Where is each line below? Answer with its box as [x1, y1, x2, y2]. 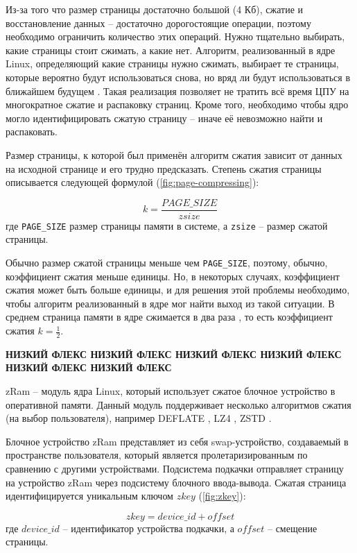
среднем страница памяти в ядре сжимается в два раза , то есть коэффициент [6, 309, 333, 324]
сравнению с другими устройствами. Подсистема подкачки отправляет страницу [6, 461, 344, 476]
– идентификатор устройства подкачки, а [62, 520, 234, 535]
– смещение [267, 520, 317, 535]
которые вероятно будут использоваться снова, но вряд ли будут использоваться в [6, 69, 351, 84]
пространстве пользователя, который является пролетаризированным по [6, 448, 308, 462]
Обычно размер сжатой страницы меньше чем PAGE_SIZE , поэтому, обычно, [6, 255, 328, 270]
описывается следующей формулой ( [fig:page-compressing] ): [6, 175, 259, 189]
